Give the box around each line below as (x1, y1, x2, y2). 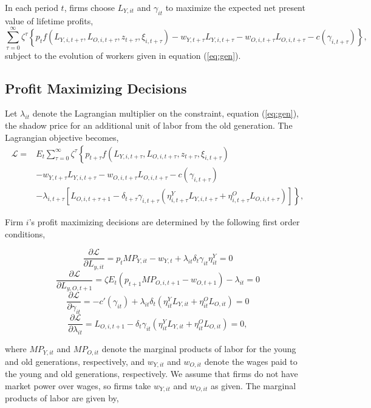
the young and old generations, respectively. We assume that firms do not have (5, 367, 298, 380)
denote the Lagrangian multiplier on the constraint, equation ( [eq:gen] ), (32, 107, 299, 120)
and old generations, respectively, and (5, 355, 145, 367)
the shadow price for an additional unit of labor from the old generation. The (5, 118, 293, 131)
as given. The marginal (210, 379, 296, 392)
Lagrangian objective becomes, (5, 131, 119, 143)
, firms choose (64, 1, 115, 13)
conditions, (5, 227, 46, 240)
